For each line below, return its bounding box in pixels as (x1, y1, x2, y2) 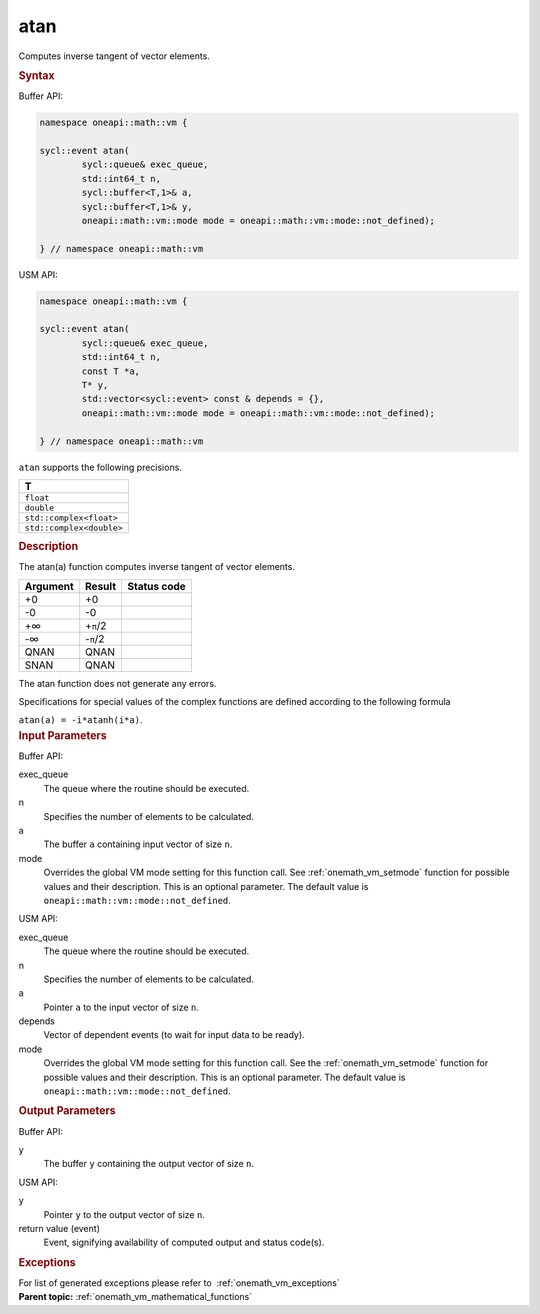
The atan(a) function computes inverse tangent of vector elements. (18, 561, 295, 573)
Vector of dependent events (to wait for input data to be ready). (43, 1029, 305, 1041)
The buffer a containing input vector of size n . (43, 838, 233, 850)
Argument (24, 579, 74, 593)
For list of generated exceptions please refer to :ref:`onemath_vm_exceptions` (18, 1277, 340, 1289)
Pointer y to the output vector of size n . (43, 1208, 205, 1220)
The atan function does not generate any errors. (18, 677, 217, 689)
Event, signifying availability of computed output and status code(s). (43, 1236, 325, 1249)
